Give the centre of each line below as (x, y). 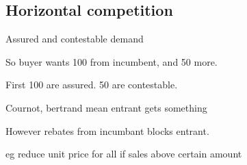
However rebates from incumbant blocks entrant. (107, 130)
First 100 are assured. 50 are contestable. (92, 85)
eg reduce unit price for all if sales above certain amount (124, 154)
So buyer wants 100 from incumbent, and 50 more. (112, 61)
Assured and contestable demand (75, 39)
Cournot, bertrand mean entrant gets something (106, 107)
